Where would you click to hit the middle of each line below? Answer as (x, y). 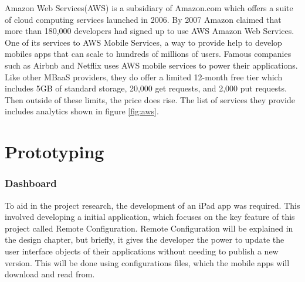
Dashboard (31, 183)
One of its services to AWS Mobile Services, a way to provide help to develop (143, 42)
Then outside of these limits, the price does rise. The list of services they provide (150, 99)
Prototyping (55, 152)
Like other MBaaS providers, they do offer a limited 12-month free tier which (144, 77)
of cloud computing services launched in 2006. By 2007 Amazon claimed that (143, 19)
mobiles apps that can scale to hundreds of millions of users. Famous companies (148, 54)
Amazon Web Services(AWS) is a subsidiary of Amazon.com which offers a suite (149, 8)
